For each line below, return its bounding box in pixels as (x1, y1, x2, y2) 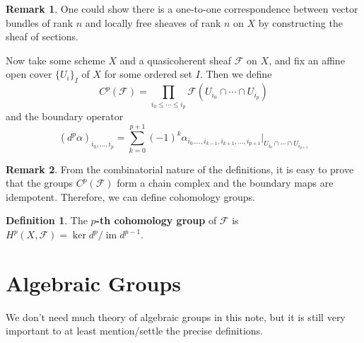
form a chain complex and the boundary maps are (117, 175, 334, 190)
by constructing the (258, 15, 343, 30)
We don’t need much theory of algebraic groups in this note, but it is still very (6, 309, 346, 324)
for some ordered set (104, 66, 193, 81)
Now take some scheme (6, 52, 105, 67)
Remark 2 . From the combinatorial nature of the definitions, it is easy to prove (6, 161, 354, 176)
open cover (6, 66, 52, 81)
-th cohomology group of (95, 213, 217, 228)
